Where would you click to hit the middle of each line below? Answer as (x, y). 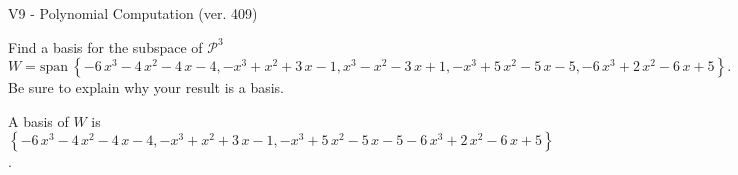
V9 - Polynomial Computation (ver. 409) (133, 13)
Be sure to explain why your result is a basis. (146, 87)
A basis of (38, 120)
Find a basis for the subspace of (105, 46)
